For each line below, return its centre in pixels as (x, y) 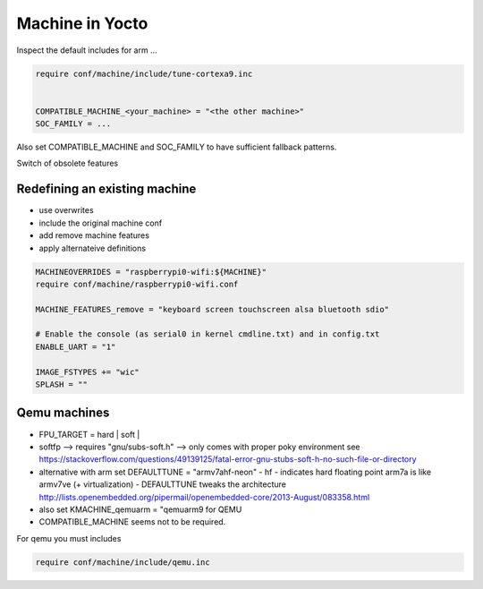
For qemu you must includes (69, 538)
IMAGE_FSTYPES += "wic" (88, 372)
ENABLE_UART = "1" (76, 346)
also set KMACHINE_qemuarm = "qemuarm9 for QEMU (140, 509)
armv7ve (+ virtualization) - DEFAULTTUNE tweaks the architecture (162, 484)
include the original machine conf (101, 223)
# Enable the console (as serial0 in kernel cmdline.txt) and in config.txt (208, 334)
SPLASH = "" (62, 384)
